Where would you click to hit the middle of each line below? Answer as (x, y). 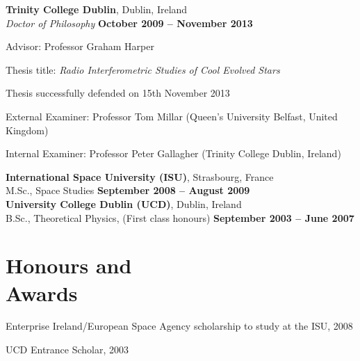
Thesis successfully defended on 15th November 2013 (118, 93)
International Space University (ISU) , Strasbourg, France (140, 176)
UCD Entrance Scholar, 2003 (67, 350)
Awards (42, 292)
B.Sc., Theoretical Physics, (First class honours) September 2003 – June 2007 (180, 217)
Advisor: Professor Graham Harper (80, 46)
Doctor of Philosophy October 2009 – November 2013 (129, 23)
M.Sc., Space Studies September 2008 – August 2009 (128, 190)
